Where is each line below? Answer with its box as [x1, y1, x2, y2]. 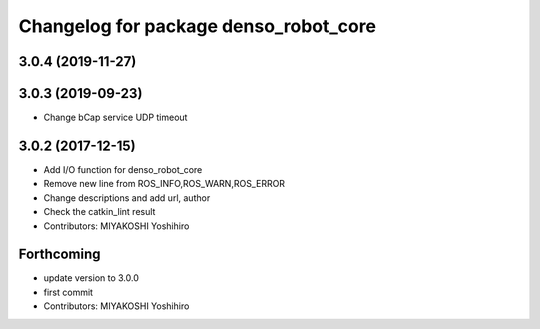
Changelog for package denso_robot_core [18, 15, 377, 37]
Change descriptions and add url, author [43, 191, 211, 204]
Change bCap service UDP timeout [43, 111, 188, 124]
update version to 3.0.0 [43, 272, 140, 284]
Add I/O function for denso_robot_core [43, 163, 203, 175]
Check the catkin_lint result [43, 206, 156, 218]
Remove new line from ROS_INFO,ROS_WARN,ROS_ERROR [43, 178, 285, 190]
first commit [43, 286, 94, 298]
